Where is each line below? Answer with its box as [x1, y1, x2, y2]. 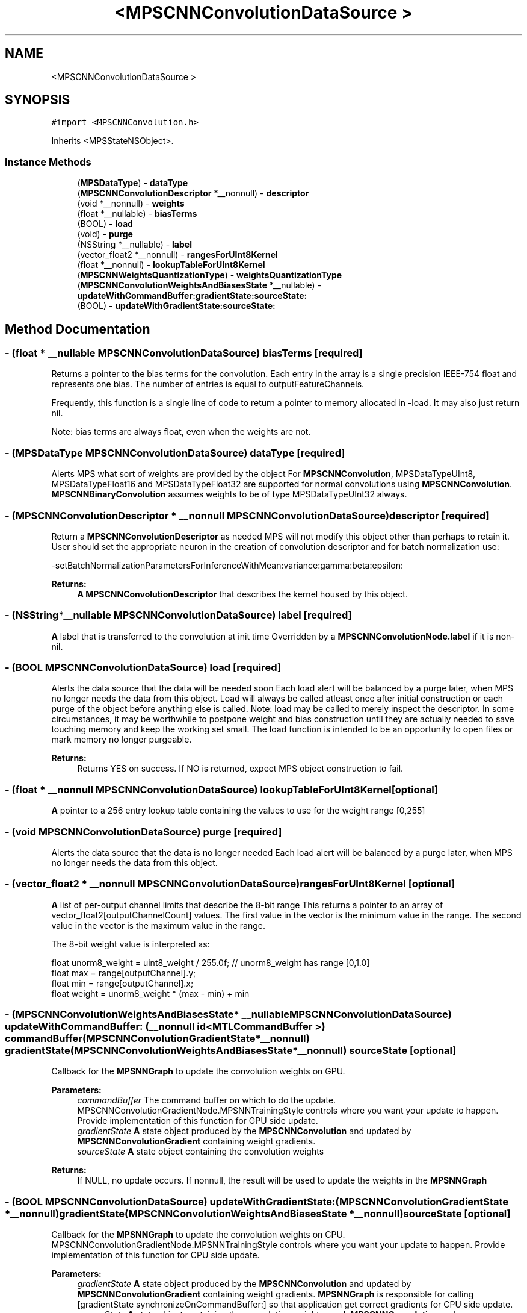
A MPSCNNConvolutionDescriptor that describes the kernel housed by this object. [77, 588, 408, 599]
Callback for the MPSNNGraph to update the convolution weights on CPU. [51, 1229, 345, 1240]
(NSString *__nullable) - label [77, 239, 192, 250]
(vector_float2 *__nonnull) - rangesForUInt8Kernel [77, 249, 278, 260]
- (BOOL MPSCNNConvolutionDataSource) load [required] [5, 661, 282, 674]
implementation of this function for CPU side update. [51, 1250, 260, 1261]
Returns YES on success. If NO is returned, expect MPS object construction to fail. [77, 763, 404, 774]
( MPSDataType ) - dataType [77, 178, 188, 189]
